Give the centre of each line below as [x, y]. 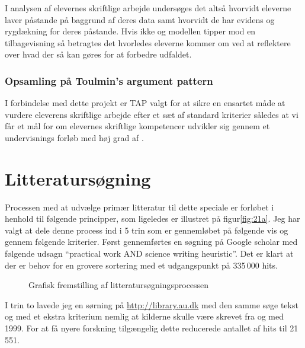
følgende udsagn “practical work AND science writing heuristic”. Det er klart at [149, 253]
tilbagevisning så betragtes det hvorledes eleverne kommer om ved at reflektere [148, 42]
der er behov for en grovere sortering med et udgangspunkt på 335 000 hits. [141, 265]
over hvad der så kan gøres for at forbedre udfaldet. [98, 54]
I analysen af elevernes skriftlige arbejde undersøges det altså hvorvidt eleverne [148, 8]
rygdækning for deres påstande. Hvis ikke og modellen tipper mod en [130, 31]
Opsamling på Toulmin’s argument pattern [109, 80]
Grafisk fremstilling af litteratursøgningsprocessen [119, 285]
